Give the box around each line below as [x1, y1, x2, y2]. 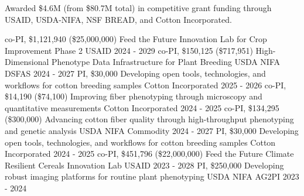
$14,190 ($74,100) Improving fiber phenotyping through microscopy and [5, 90, 262, 102]
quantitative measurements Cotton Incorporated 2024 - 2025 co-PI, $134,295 [5, 101, 279, 114]
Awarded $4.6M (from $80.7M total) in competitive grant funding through [5, 2, 272, 13]
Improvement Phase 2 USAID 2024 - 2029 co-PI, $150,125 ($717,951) [5, 44, 253, 56]
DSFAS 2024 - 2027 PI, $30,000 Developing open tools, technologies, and [5, 67, 266, 79]
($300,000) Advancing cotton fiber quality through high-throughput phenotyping [5, 113, 294, 125]
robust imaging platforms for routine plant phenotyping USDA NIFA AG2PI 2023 [5, 170, 299, 183]
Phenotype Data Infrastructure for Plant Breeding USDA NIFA [51, 56, 281, 68]
